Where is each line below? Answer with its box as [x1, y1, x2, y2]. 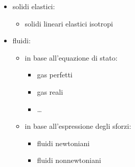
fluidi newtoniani [37, 137, 90, 148]
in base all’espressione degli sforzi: [25, 121, 131, 131]
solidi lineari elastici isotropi [25, 18, 113, 29]
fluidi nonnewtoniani [37, 155, 101, 165]
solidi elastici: [12, 1, 55, 11]
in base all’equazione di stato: [25, 52, 118, 63]
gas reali [37, 86, 63, 97]
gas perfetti [37, 69, 73, 80]
